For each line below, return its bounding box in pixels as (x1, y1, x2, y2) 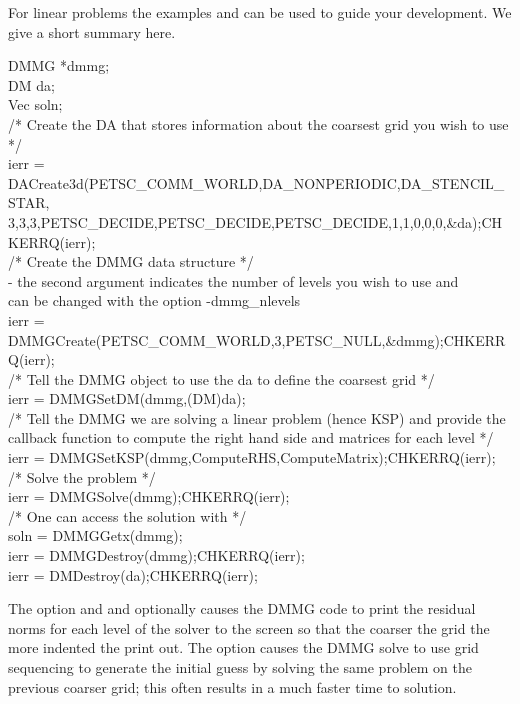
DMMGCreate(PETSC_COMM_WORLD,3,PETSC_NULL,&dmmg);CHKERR (8, 329, 506, 350)
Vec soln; (8, 94, 63, 115)
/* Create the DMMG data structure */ (8, 251, 254, 272)
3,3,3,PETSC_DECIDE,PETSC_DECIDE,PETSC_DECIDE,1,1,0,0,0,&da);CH (8, 211, 503, 232)
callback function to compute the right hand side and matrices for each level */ (8, 427, 494, 448)
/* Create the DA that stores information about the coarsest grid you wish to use (8, 113, 509, 134)
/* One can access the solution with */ (8, 505, 247, 526)
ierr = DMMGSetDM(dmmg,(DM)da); (8, 388, 246, 409)
